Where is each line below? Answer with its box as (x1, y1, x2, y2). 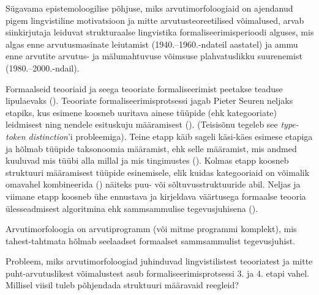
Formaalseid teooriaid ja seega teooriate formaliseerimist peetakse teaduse (6, 82, 283, 95)
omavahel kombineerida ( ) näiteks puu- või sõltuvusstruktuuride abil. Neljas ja (6, 178, 301, 191)
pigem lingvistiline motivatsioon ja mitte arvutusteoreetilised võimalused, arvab (6, 13, 304, 26)
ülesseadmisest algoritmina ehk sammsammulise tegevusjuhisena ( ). (6, 202, 258, 214)
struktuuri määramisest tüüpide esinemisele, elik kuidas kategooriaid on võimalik (6, 166, 310, 178)
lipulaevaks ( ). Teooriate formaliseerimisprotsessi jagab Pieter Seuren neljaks (6, 94, 293, 107)
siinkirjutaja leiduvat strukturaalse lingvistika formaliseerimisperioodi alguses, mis (6, 26, 314, 38)
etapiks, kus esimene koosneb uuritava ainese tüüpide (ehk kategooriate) (6, 106, 277, 118)
